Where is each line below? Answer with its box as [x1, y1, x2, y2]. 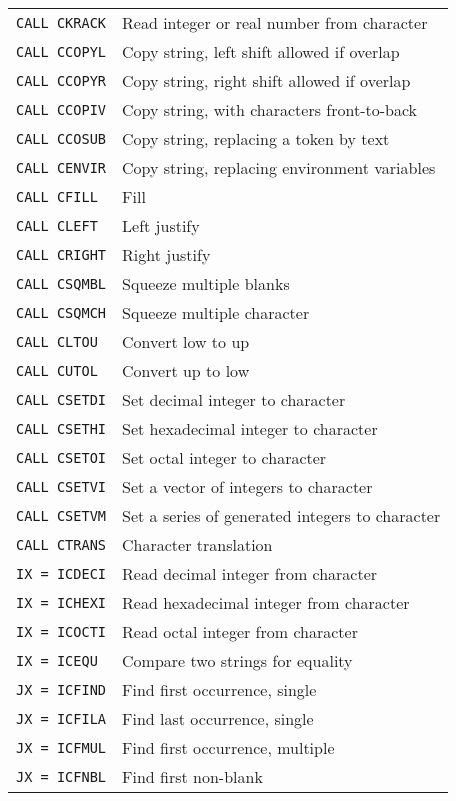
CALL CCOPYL [16, 43, 107, 60]
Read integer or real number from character [122, 11, 428, 34]
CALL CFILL [16, 188, 98, 205]
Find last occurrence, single [122, 707, 314, 730]
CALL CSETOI [16, 449, 107, 466]
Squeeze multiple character [122, 301, 310, 324]
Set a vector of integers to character [122, 475, 373, 498]
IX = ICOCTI [16, 623, 107, 640]
